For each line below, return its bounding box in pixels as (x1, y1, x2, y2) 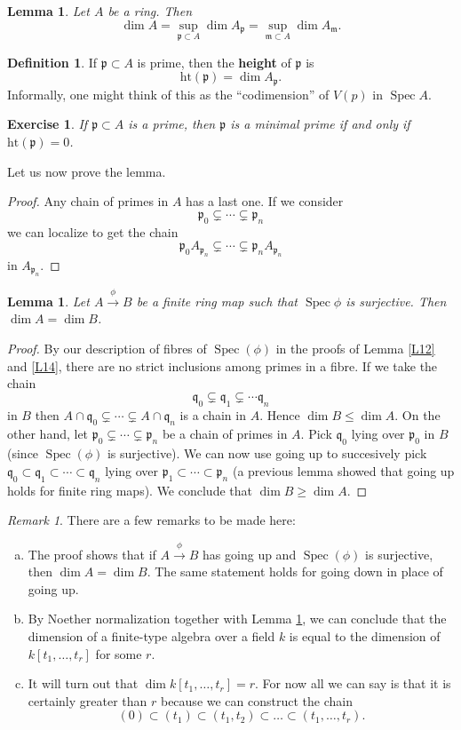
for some (95, 644, 142, 663)
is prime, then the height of (137, 52, 291, 71)
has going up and (203, 544, 297, 563)
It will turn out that (28, 674, 139, 693)
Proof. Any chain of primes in (7, 192, 169, 210)
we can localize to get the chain (7, 222, 179, 241)
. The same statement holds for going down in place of (147, 562, 443, 581)
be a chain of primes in (162, 425, 288, 443)
